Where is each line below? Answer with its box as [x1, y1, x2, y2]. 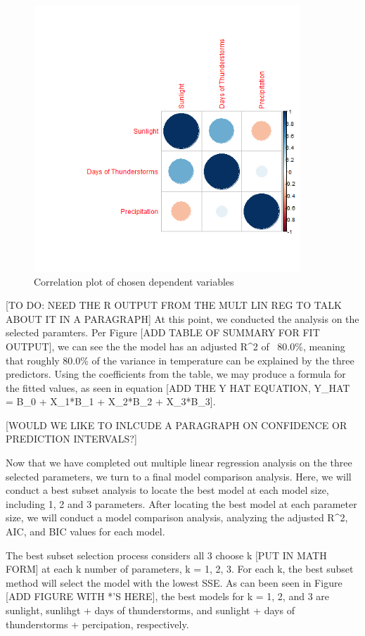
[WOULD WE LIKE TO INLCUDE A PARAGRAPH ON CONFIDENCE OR [6, 417, 347, 432]
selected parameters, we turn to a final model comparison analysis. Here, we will [6, 469, 352, 483]
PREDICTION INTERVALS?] [6, 431, 137, 446]
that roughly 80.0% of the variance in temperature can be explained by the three [6, 352, 354, 367]
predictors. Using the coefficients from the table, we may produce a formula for [6, 367, 346, 381]
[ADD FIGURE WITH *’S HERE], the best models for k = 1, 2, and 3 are [6, 589, 329, 604]
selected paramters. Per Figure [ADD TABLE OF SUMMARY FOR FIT [6, 325, 320, 340]
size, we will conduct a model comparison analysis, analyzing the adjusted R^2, [6, 510, 348, 525]
